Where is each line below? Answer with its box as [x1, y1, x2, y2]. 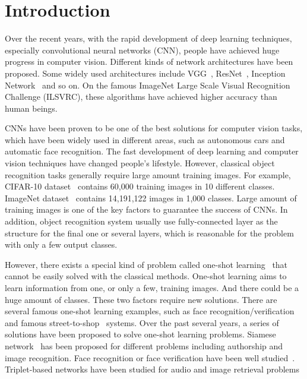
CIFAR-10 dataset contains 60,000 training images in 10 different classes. [5, 180, 275, 192]
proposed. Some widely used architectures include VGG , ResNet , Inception [5, 67, 286, 79]
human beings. [5, 102, 58, 114]
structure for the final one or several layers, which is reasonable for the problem [5, 226, 294, 239]
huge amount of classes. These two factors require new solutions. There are [5, 293, 277, 305]
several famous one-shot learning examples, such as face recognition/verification [5, 305, 295, 317]
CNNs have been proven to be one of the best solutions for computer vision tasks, [5, 122, 303, 134]
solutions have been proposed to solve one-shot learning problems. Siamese [5, 328, 276, 340]
